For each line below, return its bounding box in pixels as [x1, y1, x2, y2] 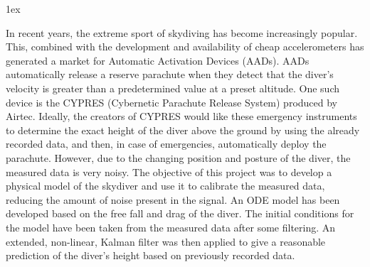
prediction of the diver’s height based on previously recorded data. [6, 248, 295, 263]
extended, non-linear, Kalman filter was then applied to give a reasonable [6, 234, 326, 249]
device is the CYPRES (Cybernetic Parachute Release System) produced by [6, 94, 338, 109]
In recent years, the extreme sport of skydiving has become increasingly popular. [6, 25, 358, 40]
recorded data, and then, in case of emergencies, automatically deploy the [6, 136, 327, 151]
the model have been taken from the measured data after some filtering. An [6, 219, 336, 234]
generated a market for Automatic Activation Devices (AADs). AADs [6, 53, 310, 67]
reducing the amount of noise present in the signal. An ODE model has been [6, 192, 340, 207]
